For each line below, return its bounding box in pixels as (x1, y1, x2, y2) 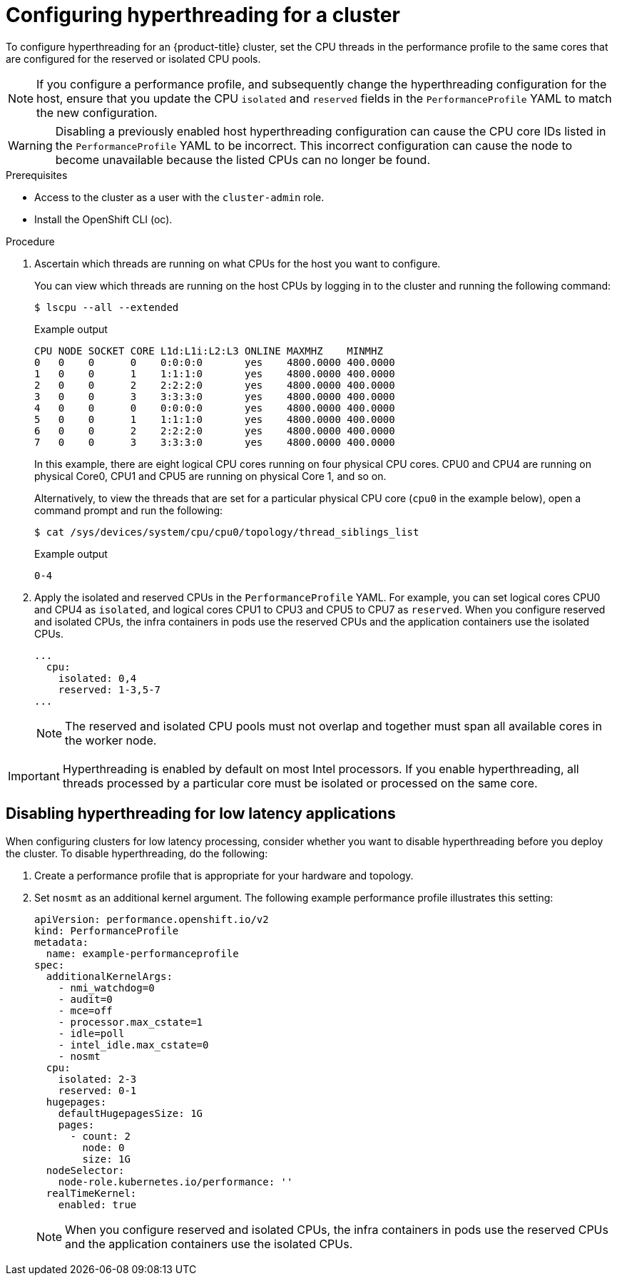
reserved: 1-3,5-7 (58, 683, 161, 695)
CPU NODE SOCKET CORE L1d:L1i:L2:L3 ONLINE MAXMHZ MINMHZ (34, 345, 383, 357)
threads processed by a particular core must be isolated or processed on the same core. (62, 775, 538, 790)
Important (8, 768, 60, 783)
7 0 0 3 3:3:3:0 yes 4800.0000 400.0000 (34, 436, 395, 448)
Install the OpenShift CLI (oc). (34, 213, 173, 225)
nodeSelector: (46, 1164, 125, 1176)
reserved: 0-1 (58, 1084, 137, 1096)
